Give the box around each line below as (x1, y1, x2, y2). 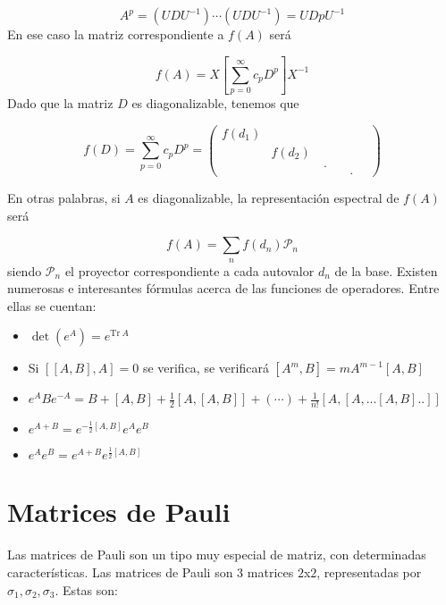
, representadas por (316, 562, 422, 581)
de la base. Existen (334, 261, 438, 280)
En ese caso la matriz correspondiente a (7, 25, 224, 43)
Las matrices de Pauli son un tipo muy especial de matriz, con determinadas (7, 545, 426, 564)
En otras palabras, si (7, 189, 121, 207)
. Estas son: (55, 580, 118, 599)
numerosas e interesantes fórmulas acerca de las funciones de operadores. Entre (7, 279, 440, 298)
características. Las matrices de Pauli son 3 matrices (7, 562, 294, 581)
